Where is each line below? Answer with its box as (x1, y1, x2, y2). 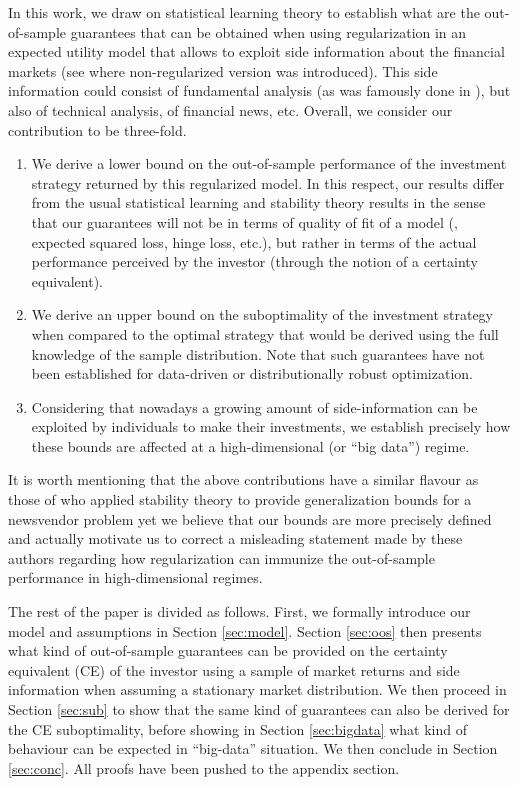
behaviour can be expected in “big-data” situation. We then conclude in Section (8, 738, 498, 759)
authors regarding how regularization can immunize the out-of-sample (8, 547, 435, 568)
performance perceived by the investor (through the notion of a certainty (31, 251, 478, 272)
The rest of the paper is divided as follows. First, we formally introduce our (8, 601, 471, 622)
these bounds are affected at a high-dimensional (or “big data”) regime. (31, 435, 470, 456)
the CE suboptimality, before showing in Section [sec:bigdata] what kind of (8, 718, 468, 739)
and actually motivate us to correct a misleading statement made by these (8, 528, 463, 549)
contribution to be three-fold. (8, 119, 187, 140)
